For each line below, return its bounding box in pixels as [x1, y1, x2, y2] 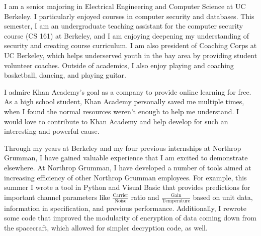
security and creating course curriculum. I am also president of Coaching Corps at [4, 40, 257, 51]
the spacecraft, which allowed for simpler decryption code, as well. [4, 222, 208, 232]
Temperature [162, 198, 190, 203]
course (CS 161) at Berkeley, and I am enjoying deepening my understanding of [4, 30, 249, 41]
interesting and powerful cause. [4, 126, 100, 136]
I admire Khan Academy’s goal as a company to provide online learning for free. [4, 86, 251, 97]
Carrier [113, 193, 128, 198]
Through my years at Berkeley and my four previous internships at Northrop [4, 142, 241, 153]
